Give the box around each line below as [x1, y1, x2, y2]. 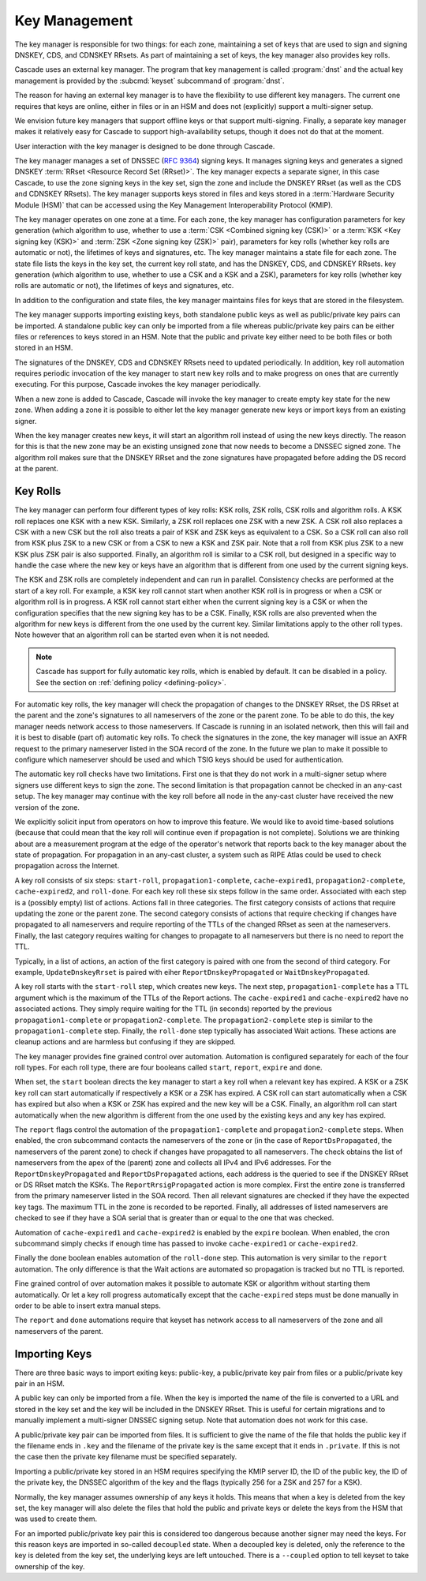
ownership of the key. [14, 1561, 85, 1571]
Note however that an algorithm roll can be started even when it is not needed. [14, 630, 270, 639]
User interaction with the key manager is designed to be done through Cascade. [14, 141, 275, 151]
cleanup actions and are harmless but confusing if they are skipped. [14, 1037, 236, 1047]
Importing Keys [14, 1347, 92, 1361]
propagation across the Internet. [14, 861, 120, 871]
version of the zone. [14, 802, 80, 812]
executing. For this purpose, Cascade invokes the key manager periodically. [14, 380, 261, 389]
